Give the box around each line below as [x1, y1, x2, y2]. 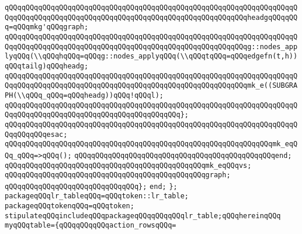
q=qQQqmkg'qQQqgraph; [5, 23, 89, 32]
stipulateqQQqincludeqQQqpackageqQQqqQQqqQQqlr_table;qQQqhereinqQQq [5, 211, 281, 220]
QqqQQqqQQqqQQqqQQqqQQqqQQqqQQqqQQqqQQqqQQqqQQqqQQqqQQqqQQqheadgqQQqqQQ [5, 13, 298, 22]
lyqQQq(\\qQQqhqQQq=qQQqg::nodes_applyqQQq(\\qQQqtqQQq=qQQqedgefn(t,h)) [5, 52, 298, 61]
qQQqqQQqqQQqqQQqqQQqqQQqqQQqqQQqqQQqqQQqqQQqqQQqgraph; [5, 171, 231, 180]
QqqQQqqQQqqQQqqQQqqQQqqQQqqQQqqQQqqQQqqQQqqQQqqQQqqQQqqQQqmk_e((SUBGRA [5, 81, 298, 90]
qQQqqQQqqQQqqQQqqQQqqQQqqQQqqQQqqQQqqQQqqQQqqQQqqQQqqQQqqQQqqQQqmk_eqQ [5, 140, 298, 149]
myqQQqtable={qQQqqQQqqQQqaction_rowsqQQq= [5, 221, 176, 230]
